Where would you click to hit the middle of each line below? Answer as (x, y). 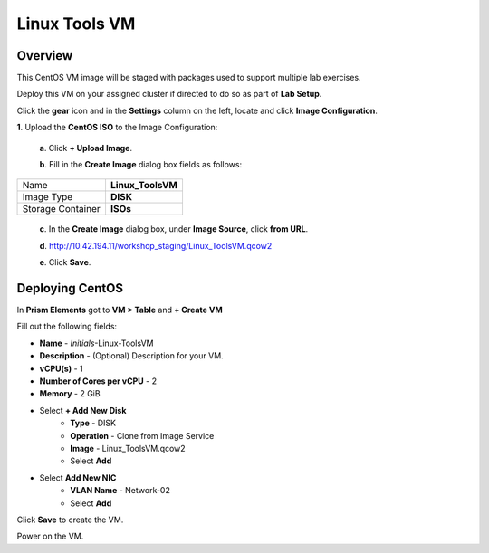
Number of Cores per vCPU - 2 (98, 381)
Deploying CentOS (70, 288)
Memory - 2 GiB (70, 394)
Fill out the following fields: (67, 327)
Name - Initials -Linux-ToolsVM (96, 343)
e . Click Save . (65, 262)
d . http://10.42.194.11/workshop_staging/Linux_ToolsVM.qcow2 (156, 245)
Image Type (48, 197)
